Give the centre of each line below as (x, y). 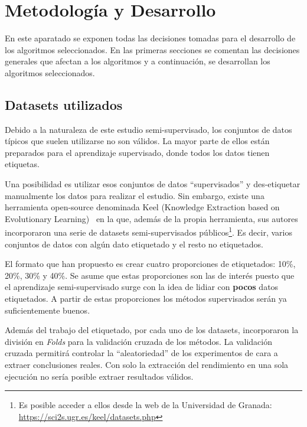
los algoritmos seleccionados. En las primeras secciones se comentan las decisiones (152, 49)
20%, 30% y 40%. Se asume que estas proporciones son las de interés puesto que (150, 275)
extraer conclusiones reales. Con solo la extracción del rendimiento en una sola (147, 365)
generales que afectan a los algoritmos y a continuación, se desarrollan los (138, 61)
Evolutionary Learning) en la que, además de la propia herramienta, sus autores (151, 218)
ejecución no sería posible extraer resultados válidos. (99, 376)
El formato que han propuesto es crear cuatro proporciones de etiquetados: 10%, (150, 264)
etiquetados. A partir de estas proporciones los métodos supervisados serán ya (146, 299)
